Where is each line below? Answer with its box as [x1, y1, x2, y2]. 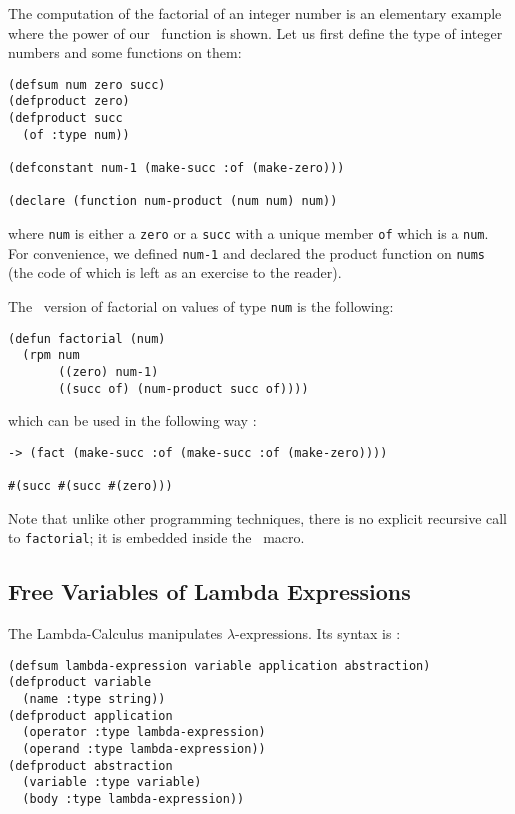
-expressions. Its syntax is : [235, 623, 401, 644]
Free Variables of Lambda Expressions [8, 576, 411, 607]
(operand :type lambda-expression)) [22, 742, 266, 757]
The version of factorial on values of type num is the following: [8, 295, 394, 316]
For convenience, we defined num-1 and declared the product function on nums [8, 242, 486, 263]
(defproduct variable [8, 675, 152, 690]
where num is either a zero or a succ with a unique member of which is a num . [8, 223, 489, 244]
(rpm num [22, 348, 80, 363]
